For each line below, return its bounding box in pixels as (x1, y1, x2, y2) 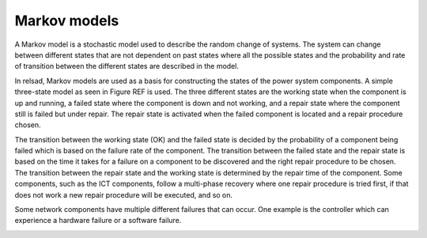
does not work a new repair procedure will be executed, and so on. (14, 190, 233, 199)
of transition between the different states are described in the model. (14, 62, 239, 71)
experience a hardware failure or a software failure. (14, 216, 182, 225)
